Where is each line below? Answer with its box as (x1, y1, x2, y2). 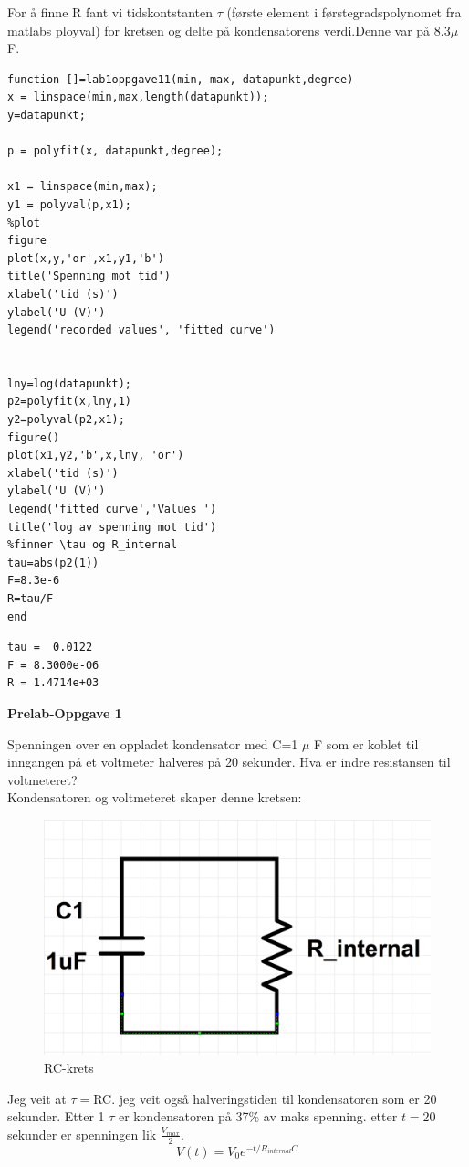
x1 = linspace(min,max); (7, 180, 158, 194)
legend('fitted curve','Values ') (7, 503, 217, 516)
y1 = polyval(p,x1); (7, 197, 132, 211)
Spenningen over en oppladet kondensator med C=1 (7, 734, 298, 753)
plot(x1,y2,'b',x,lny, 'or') (7, 449, 184, 462)
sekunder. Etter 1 (7, 1107, 105, 1126)
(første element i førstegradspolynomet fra (226, 3, 462, 21)
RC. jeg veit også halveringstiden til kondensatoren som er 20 (93, 1088, 437, 1108)
